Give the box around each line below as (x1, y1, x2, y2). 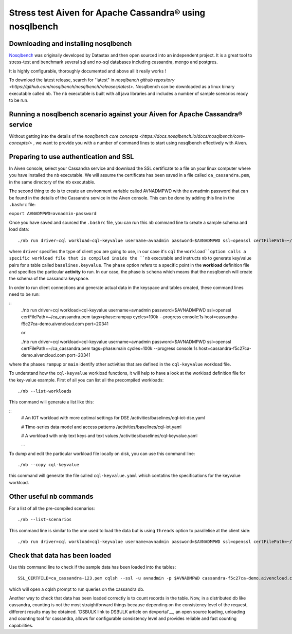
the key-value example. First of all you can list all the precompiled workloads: (9, 377, 164, 383)
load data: (9, 226, 29, 232)
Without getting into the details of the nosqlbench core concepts (9, 133, 139, 139)
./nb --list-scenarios (18, 517, 72, 523)
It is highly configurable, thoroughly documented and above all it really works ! (9, 68, 166, 74)
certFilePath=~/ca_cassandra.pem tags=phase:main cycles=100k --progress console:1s (21, 345, 198, 351)
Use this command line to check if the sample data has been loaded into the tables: (9, 564, 176, 570)
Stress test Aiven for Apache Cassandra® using (9, 7, 205, 18)
